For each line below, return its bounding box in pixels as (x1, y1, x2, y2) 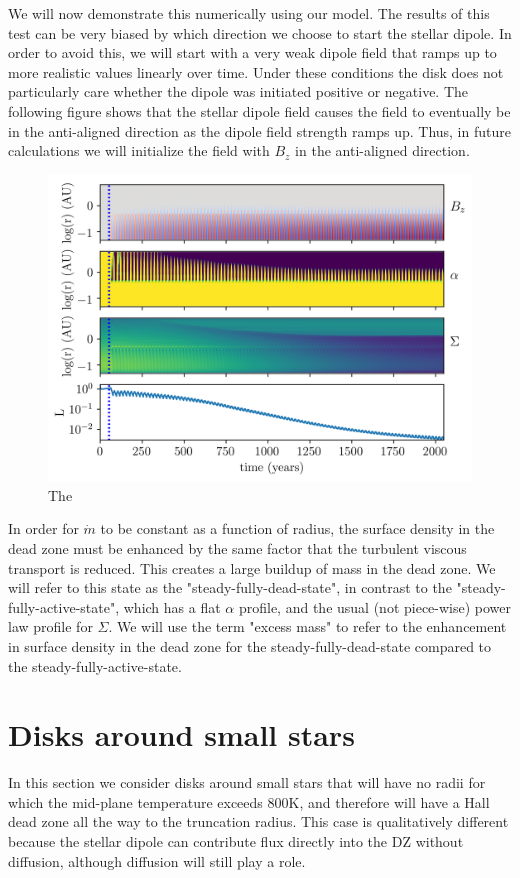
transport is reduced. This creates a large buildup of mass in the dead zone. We (8, 557, 496, 578)
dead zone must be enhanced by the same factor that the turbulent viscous (8, 537, 467, 558)
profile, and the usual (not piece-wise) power (238, 596, 512, 617)
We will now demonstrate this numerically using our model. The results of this (8, 3, 490, 23)
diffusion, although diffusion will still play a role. (8, 850, 306, 871)
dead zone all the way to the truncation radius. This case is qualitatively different (8, 811, 509, 832)
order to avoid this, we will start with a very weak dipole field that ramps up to (8, 42, 497, 63)
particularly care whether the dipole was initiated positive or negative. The (8, 81, 469, 102)
